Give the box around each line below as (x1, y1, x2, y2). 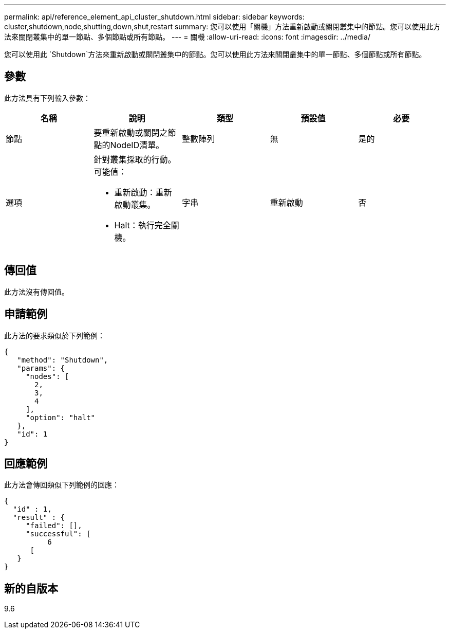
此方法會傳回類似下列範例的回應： (4, 480, 119, 490)
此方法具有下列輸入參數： (4, 93, 90, 102)
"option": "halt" (26, 413, 96, 422)
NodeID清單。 (110, 139, 164, 150)
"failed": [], (26, 521, 82, 530)
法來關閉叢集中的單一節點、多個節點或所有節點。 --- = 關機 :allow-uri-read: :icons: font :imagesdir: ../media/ (4, 32, 371, 41)
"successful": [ (26, 530, 91, 538)
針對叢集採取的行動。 (93, 154, 176, 165)
